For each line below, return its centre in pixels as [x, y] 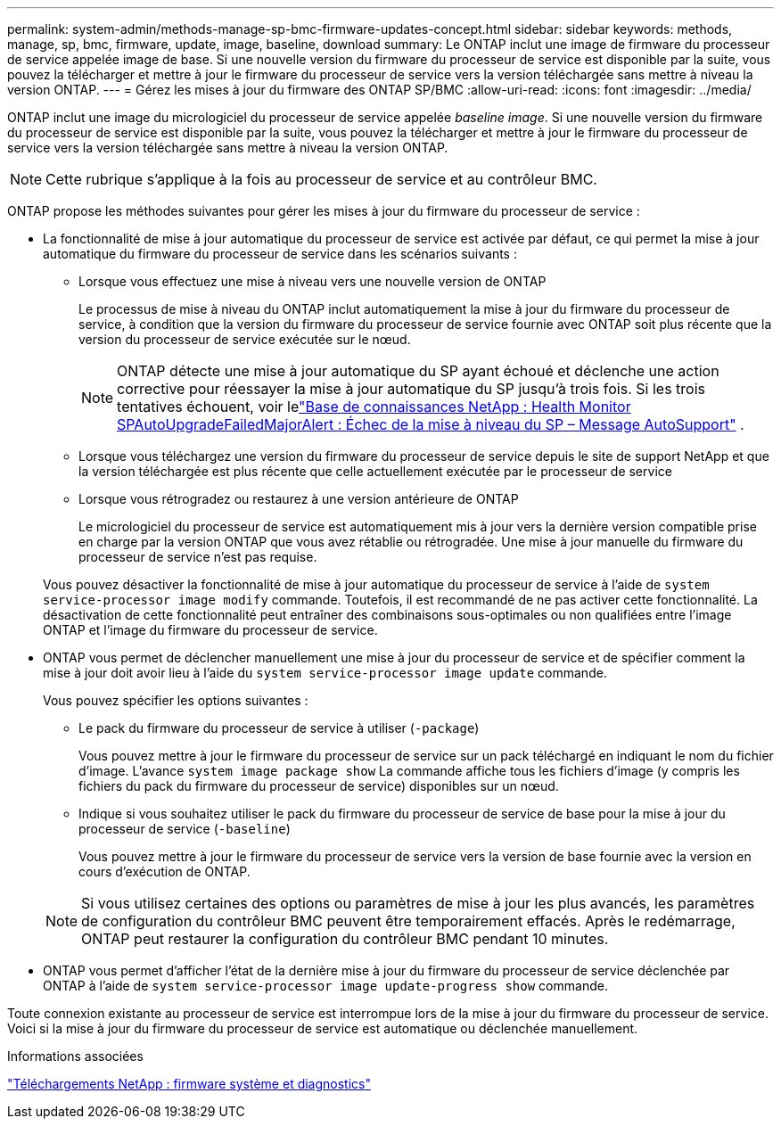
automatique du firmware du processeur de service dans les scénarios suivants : [280, 254]
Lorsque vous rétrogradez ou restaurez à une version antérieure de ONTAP [299, 499]
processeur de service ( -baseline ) [185, 829]
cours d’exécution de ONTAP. [164, 871]
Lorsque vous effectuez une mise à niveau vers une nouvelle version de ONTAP [312, 281]
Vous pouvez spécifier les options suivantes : [176, 700]
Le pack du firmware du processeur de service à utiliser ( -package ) [279, 728]
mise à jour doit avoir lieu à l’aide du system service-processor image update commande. [325, 673]
